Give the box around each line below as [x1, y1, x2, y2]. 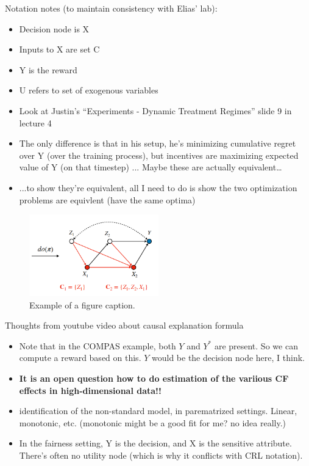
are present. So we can [214, 339, 298, 352]
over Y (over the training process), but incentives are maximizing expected [19, 148, 299, 161]
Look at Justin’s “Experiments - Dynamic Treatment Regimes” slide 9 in [19, 104, 292, 117]
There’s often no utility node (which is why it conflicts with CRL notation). [19, 448, 303, 461]
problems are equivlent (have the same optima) [19, 193, 196, 206]
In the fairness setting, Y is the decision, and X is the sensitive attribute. [19, 437, 292, 450]
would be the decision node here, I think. [151, 351, 305, 364]
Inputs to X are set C [19, 43, 100, 56]
